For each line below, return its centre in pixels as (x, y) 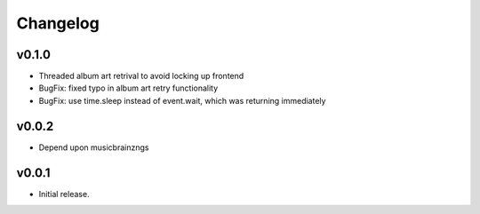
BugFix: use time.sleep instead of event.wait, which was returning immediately (182, 100)
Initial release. (64, 194)
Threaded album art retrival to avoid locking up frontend (141, 76)
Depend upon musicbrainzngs (94, 147)
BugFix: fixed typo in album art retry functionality (128, 88)
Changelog (58, 23)
